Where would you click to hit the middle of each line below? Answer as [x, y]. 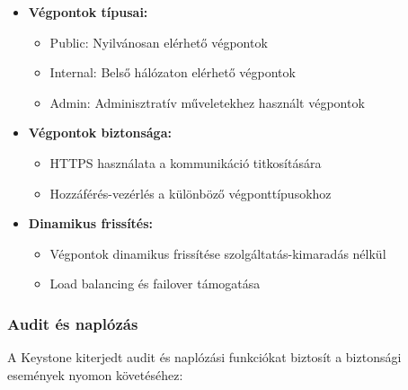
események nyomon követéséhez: [95, 374]
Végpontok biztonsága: [100, 133]
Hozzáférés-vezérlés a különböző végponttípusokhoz [191, 193]
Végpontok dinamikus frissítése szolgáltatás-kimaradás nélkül [218, 253]
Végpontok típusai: [88, 12]
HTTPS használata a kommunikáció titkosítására [186, 162]
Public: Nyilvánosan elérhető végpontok [159, 42]
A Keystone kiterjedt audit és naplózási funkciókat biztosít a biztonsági [204, 357]
